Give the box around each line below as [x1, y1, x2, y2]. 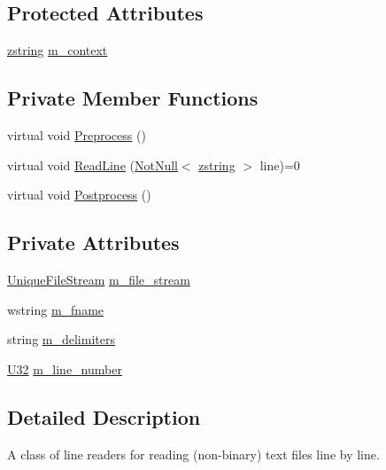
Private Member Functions [7, 84, 259, 112]
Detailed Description [7, 403, 201, 430]
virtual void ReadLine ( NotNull [7, 155, 178, 174]
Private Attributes [7, 229, 180, 256]
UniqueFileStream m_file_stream [7, 270, 190, 288]
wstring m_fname [7, 300, 104, 318]
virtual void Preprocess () [7, 126, 146, 144]
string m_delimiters [7, 330, 115, 349]
